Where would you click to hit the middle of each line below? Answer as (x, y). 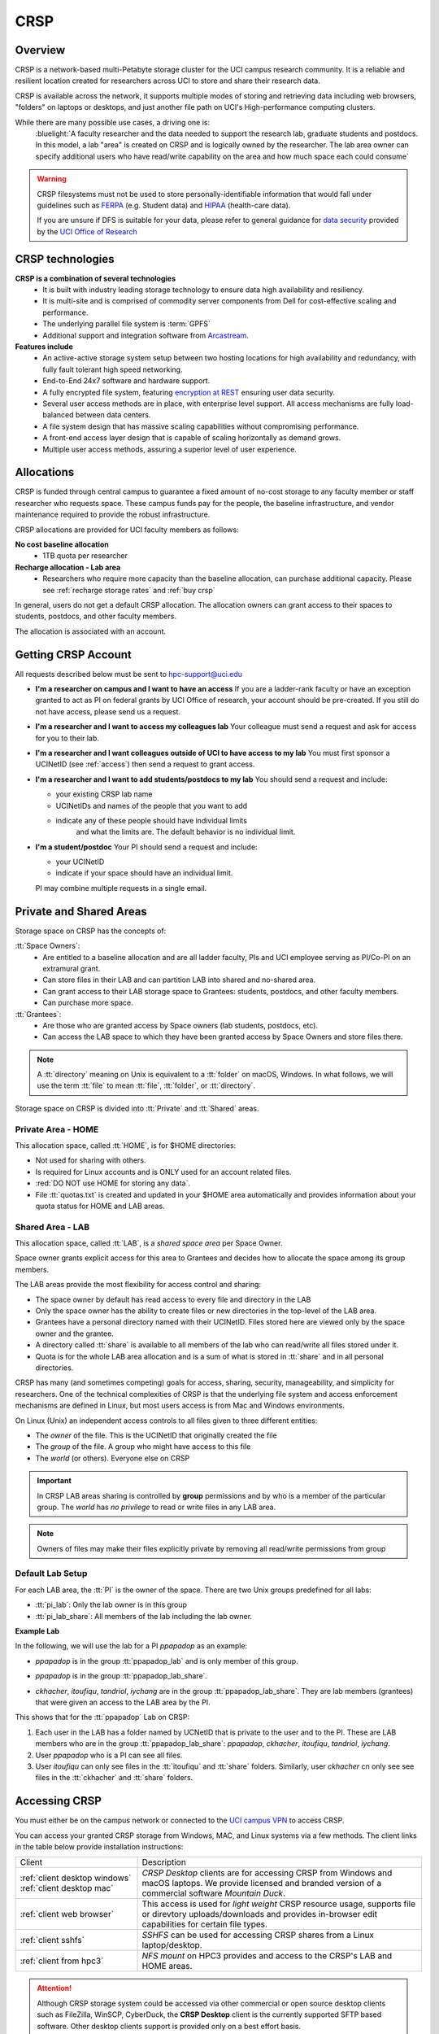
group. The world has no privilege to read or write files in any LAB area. (156, 1507)
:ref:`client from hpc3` (62, 1961)
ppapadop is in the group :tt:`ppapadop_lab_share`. (121, 1676)
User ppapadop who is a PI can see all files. (109, 1755)
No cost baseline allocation (62, 544)
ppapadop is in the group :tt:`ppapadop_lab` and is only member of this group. (167, 1661)
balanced (58, 415)
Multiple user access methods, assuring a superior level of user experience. (170, 449)
